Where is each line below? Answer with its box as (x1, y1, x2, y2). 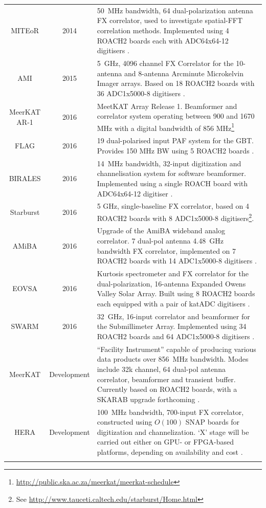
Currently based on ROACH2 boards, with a (97, 384, 237, 394)
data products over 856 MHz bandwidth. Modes (97, 354, 249, 364)
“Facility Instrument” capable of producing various (97, 343, 256, 354)
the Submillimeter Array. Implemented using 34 (97, 321, 247, 332)
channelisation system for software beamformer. (97, 168, 247, 179)
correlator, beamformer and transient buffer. (97, 373, 236, 384)
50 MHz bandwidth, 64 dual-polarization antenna (97, 5, 253, 15)
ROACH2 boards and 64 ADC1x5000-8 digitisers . (97, 330, 255, 341)
